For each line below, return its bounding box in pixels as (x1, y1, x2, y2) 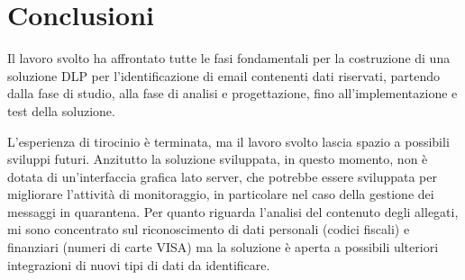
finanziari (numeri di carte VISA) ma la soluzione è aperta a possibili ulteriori (7, 238, 439, 257)
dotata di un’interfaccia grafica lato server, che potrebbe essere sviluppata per (7, 167, 437, 185)
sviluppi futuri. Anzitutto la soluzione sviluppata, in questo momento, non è (7, 149, 428, 168)
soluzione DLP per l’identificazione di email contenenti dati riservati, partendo (7, 66, 441, 85)
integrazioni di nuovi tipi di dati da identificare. (7, 255, 270, 274)
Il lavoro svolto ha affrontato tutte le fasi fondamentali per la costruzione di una (7, 49, 451, 68)
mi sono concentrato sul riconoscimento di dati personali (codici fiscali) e (7, 220, 410, 239)
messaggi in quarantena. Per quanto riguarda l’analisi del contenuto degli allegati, (7, 202, 459, 221)
